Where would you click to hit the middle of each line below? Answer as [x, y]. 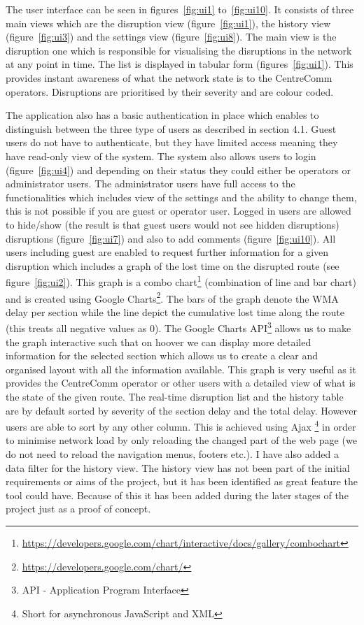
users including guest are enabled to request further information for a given [167, 252]
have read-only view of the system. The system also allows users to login [161, 156]
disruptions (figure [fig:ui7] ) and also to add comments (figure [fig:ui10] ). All [171, 238]
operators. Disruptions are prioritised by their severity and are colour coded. [170, 91]
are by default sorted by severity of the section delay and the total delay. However [182, 410]
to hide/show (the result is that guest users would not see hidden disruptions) [173, 224]
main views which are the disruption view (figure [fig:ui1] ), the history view [168, 23]
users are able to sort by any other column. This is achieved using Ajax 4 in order [181, 425]
